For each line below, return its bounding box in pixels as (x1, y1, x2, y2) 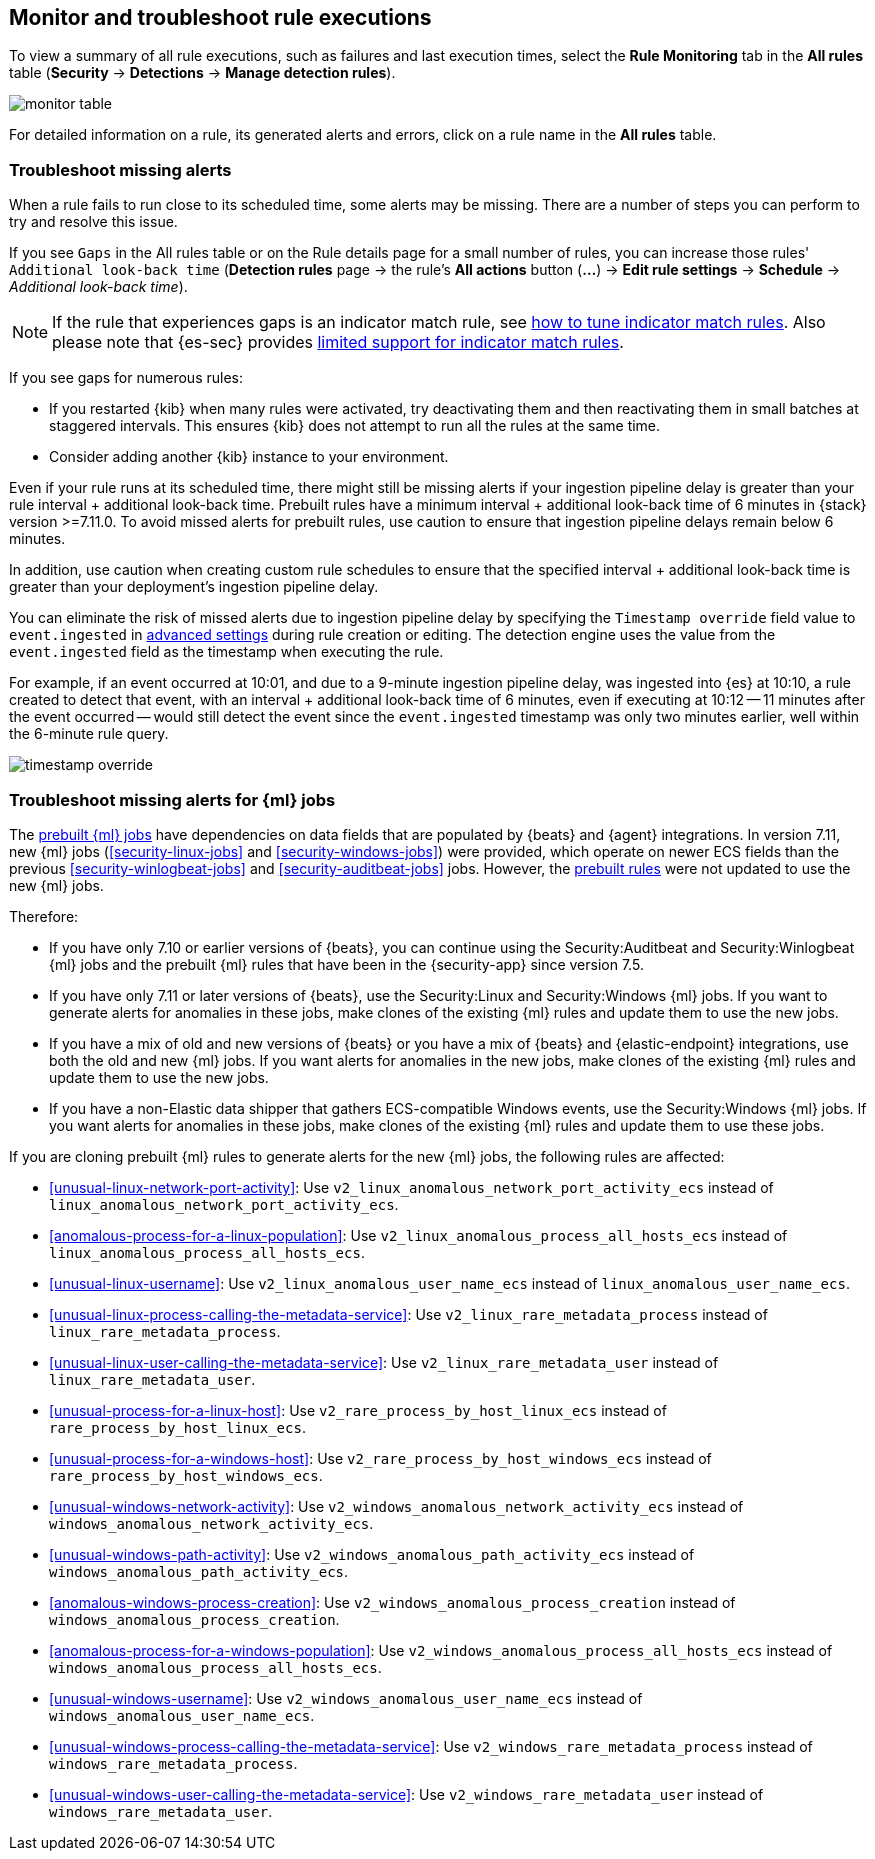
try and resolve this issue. (9, 213, 178, 231)
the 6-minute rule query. (9, 725, 169, 743)
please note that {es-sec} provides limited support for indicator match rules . (52, 332, 624, 353)
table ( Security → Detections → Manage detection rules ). (9, 64, 396, 82)
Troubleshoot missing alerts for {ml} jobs (9, 789, 336, 810)
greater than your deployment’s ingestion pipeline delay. (9, 578, 379, 596)
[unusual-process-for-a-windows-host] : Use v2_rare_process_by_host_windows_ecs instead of (49, 1449, 712, 1467)
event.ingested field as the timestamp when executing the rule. (9, 643, 444, 661)
